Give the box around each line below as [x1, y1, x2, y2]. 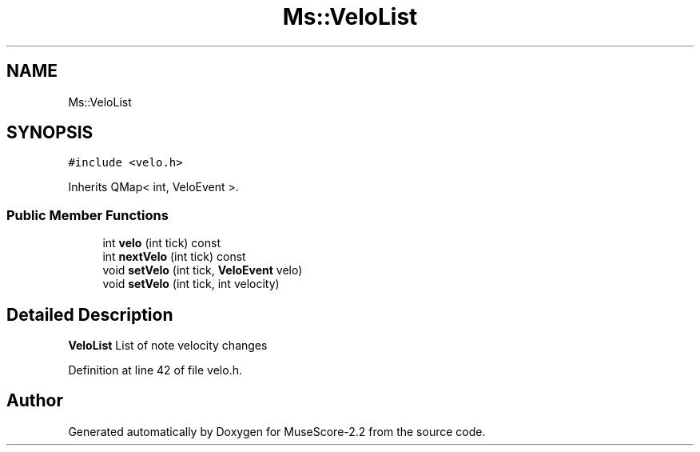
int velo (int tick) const [102, 236, 221, 250]
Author [6, 390, 63, 411]
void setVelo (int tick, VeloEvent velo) [102, 263, 303, 278]
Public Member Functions [6, 206, 169, 223]
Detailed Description [6, 304, 173, 325]
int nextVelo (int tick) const [102, 250, 246, 264]
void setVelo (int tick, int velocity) [102, 277, 280, 291]
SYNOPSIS [6, 122, 93, 143]
